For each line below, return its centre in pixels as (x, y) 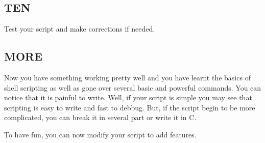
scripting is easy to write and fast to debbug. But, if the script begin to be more (130, 107)
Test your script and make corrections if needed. (80, 29)
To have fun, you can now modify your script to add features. (100, 134)
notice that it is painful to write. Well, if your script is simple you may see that (128, 97)
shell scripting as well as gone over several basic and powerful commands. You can (133, 87)
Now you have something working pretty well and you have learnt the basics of (127, 77)
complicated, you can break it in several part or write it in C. (100, 117)
